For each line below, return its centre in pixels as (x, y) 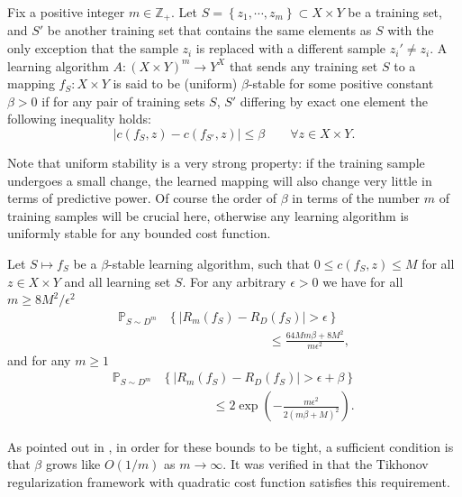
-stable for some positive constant (341, 83)
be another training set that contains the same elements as (209, 30)
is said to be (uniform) (175, 83)
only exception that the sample (93, 48)
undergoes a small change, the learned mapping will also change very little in (220, 180)
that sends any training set (303, 65)
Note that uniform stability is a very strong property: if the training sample (216, 163)
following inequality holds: (79, 119)
